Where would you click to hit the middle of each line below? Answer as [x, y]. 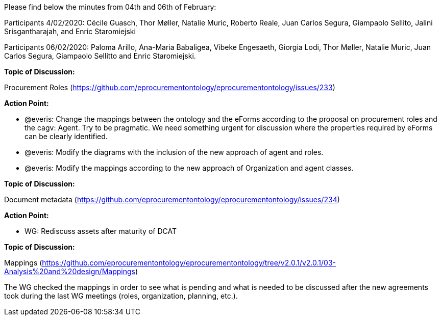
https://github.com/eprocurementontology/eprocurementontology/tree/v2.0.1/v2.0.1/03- [189, 263]
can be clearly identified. [66, 136]
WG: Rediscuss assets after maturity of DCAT [101, 231]
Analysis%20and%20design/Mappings [70, 271]
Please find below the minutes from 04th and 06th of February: [110, 7]
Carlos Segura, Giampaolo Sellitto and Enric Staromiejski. [100, 56]
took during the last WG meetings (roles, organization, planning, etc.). [121, 296]
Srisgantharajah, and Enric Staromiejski [70, 31]
